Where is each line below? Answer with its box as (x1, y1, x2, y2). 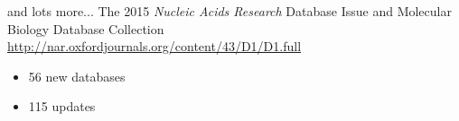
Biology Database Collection (7, 19, 164, 38)
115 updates (28, 97, 96, 116)
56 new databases (28, 66, 126, 85)
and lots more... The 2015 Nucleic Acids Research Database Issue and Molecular (7, 2, 452, 20)
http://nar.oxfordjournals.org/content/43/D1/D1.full (7, 37, 302, 56)
